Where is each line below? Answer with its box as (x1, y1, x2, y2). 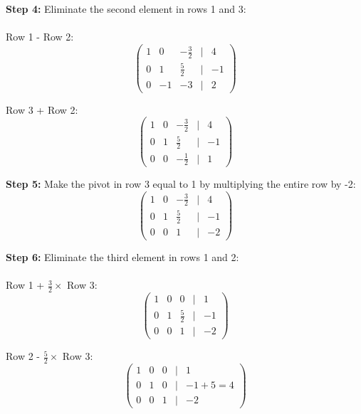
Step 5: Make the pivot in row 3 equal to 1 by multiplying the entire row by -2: (6, 176, 356, 191)
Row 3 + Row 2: (6, 102, 78, 117)
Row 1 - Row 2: (6, 29, 74, 44)
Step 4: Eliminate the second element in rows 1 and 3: (6, 1, 246, 16)
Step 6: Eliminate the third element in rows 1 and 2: (6, 249, 239, 264)
